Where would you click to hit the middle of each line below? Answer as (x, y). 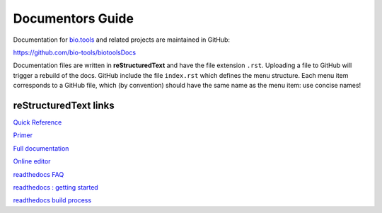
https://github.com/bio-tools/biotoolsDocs (75, 52)
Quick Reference (37, 122)
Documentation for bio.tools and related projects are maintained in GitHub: (121, 40)
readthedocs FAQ (39, 174)
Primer (23, 135)
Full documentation (41, 148)
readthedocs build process (52, 200)
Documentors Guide (74, 18)
